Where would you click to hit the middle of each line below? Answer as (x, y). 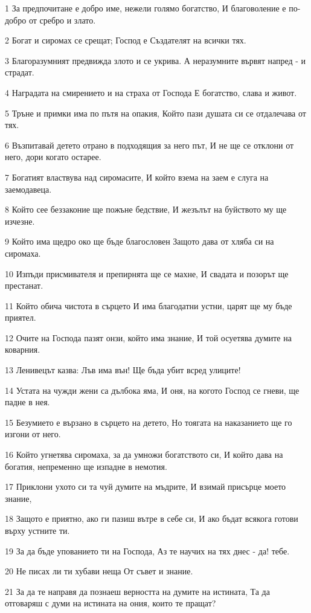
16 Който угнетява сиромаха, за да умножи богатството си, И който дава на (144, 454)
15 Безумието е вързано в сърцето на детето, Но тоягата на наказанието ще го (149, 422)
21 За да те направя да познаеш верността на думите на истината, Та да (137, 591)
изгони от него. (33, 434)
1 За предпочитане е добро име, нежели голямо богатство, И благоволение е (146, 8)
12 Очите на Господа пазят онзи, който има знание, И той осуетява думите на (148, 337)
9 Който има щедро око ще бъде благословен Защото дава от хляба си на (139, 241)
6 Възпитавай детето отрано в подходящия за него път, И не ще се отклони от (149, 145)
